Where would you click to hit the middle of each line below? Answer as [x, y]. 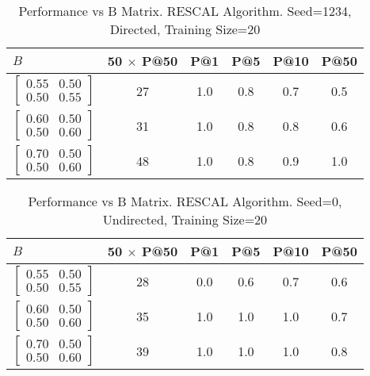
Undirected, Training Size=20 [185, 219]
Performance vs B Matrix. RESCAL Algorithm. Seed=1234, [185, 11]
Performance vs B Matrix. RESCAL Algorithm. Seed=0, [185, 201]
